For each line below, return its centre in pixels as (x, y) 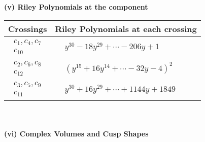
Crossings (28, 28)
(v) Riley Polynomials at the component (76, 7)
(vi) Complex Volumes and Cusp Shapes (76, 133)
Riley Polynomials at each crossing (126, 28)
